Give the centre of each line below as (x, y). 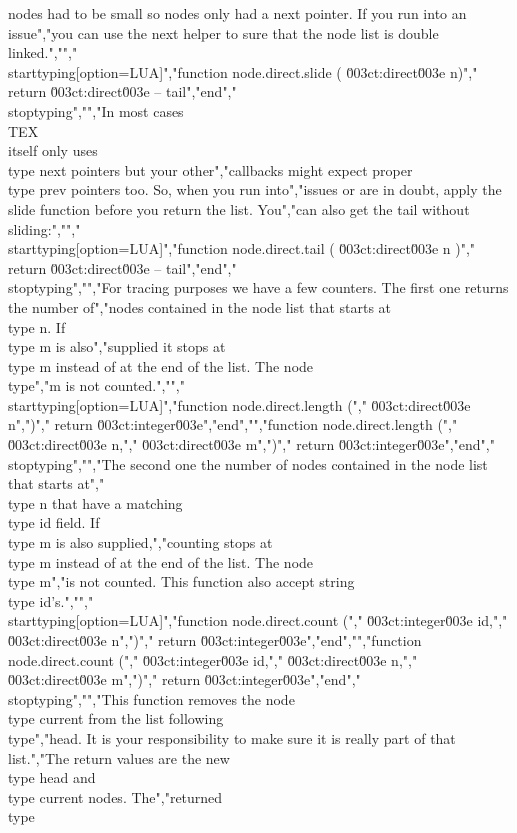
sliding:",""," (44, 228)
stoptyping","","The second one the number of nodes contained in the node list (248, 463)
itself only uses (53, 150)
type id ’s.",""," (51, 600)
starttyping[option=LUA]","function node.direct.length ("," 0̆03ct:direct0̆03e (239, 404)
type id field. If (54, 522)
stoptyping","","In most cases (96, 110)
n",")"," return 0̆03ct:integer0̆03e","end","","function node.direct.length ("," (233, 424)
